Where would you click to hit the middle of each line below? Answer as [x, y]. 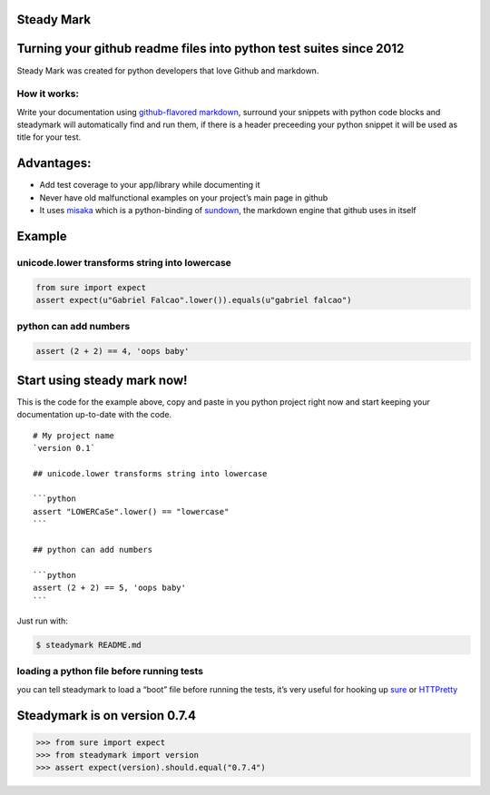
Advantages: [54, 163]
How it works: [48, 93]
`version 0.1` [64, 448]
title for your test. [49, 137]
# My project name [74, 435]
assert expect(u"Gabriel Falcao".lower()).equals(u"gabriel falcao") [194, 300]
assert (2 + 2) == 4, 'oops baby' [113, 351]
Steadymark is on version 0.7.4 [107, 716]
